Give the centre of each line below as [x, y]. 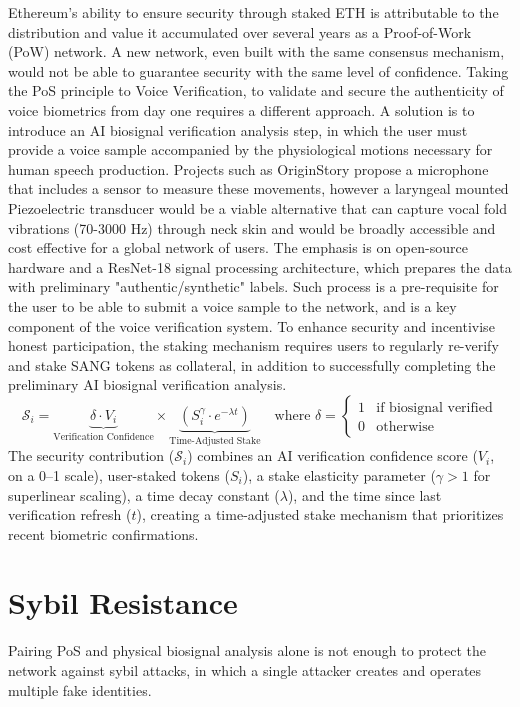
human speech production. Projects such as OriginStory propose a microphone [248, 168]
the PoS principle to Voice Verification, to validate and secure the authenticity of [256, 90]
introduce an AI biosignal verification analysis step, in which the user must [238, 129]
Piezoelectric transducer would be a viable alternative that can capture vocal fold [258, 207]
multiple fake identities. [80, 689]
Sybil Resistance [123, 602]
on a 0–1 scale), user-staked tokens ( [119, 474]
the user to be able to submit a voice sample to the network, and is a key [232, 305]
